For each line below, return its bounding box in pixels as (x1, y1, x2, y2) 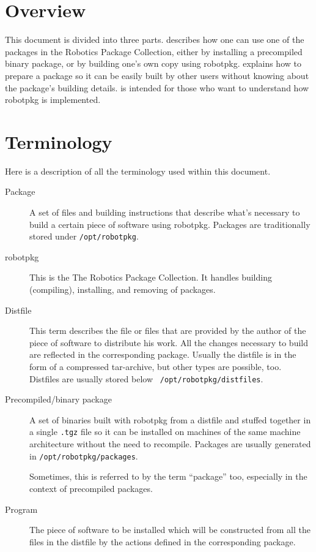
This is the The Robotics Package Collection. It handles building (29, 271, 272, 284)
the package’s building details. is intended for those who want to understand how (5, 81, 309, 94)
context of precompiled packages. (29, 482, 153, 494)
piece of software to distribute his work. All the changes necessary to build (29, 336, 308, 349)
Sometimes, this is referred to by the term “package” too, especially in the (29, 470, 307, 483)
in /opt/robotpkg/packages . (29, 449, 138, 462)
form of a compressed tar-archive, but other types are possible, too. (29, 360, 282, 372)
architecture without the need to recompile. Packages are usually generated (29, 437, 311, 450)
